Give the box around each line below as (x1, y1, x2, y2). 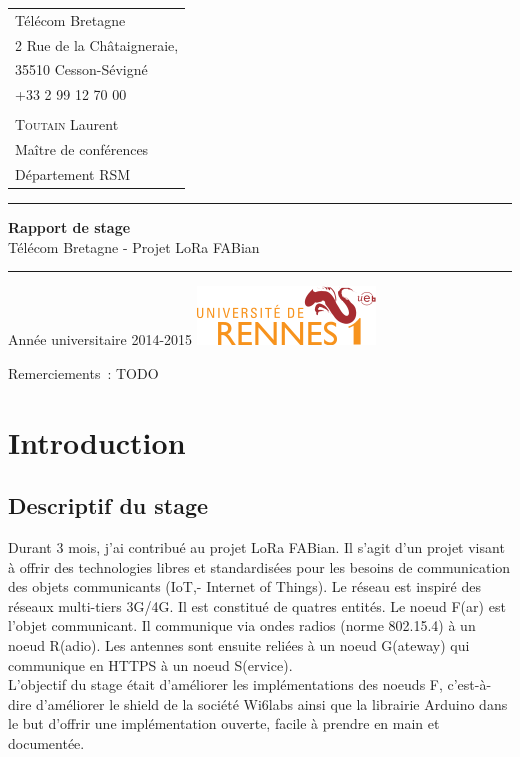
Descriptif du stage (8, 490, 209, 521)
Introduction (8, 421, 186, 462)
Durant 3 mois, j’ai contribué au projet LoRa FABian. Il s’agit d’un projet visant (8, 537, 505, 558)
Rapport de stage (8, 217, 131, 238)
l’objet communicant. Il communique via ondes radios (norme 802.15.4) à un (8, 615, 476, 636)
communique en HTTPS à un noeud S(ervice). (8, 654, 293, 675)
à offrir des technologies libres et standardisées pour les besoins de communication (8, 556, 511, 577)
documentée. (8, 733, 85, 754)
